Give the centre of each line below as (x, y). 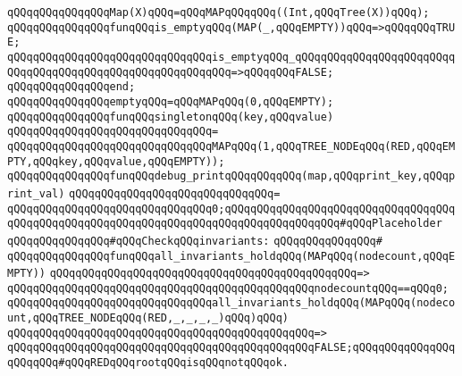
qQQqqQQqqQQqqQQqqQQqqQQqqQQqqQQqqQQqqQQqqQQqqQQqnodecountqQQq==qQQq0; (228, 288)
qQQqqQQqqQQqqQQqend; (71, 87)
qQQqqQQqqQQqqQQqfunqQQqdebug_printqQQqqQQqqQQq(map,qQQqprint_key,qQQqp (231, 176)
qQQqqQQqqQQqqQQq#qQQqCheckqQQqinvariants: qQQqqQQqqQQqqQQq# (195, 241)
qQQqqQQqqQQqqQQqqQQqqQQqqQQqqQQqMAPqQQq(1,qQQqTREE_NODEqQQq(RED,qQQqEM (231, 146)
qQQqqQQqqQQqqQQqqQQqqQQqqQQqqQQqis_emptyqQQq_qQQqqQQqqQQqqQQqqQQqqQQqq (231, 57)
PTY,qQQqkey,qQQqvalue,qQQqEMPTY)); (116, 161)
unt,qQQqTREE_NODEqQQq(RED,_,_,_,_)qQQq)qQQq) (148, 318)
